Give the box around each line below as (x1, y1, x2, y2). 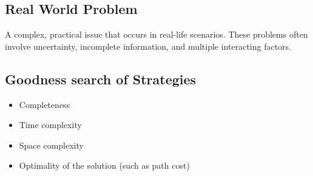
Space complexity (19, 138, 84, 151)
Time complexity (19, 118, 82, 131)
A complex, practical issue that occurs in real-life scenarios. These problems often (5, 28, 308, 41)
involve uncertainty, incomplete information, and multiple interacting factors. (5, 39, 292, 52)
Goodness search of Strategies (5, 69, 197, 88)
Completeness (19, 98, 70, 110)
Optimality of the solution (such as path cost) (19, 159, 190, 172)
